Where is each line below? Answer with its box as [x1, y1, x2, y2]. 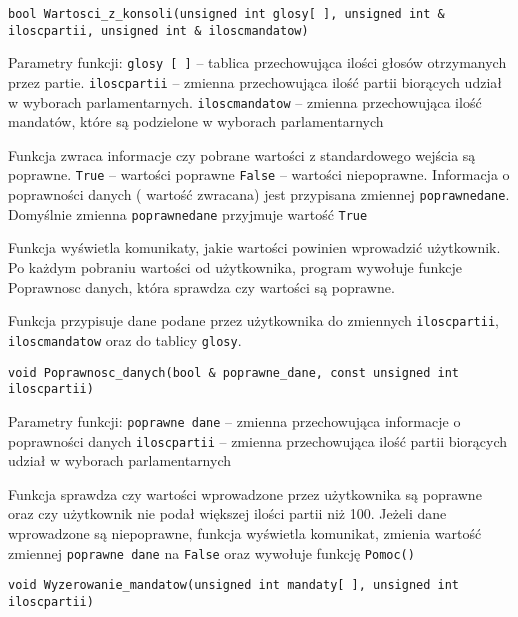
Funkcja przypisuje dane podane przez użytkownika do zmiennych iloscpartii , [8, 310, 499, 331]
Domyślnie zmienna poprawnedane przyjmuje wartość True [8, 203, 368, 224]
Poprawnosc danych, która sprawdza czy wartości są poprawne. [8, 276, 395, 297]
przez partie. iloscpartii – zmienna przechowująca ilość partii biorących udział [8, 71, 502, 92]
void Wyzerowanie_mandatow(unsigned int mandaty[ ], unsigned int [8, 578, 460, 593]
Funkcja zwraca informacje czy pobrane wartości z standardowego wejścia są [8, 144, 476, 165]
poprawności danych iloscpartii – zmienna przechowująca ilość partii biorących [8, 430, 508, 451]
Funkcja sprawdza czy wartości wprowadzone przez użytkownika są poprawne [8, 483, 482, 504]
